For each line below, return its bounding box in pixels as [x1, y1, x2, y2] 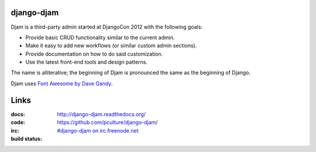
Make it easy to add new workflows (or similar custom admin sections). [25, 42, 197, 49]
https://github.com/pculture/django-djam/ [57, 119, 158, 126]
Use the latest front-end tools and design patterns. [25, 58, 148, 65]
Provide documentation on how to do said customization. [25, 50, 163, 57]
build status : [11, 135, 42, 142]
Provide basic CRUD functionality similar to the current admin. [25, 34, 175, 41]
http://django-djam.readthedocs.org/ [57, 110, 146, 118]
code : [11, 119, 26, 126]
